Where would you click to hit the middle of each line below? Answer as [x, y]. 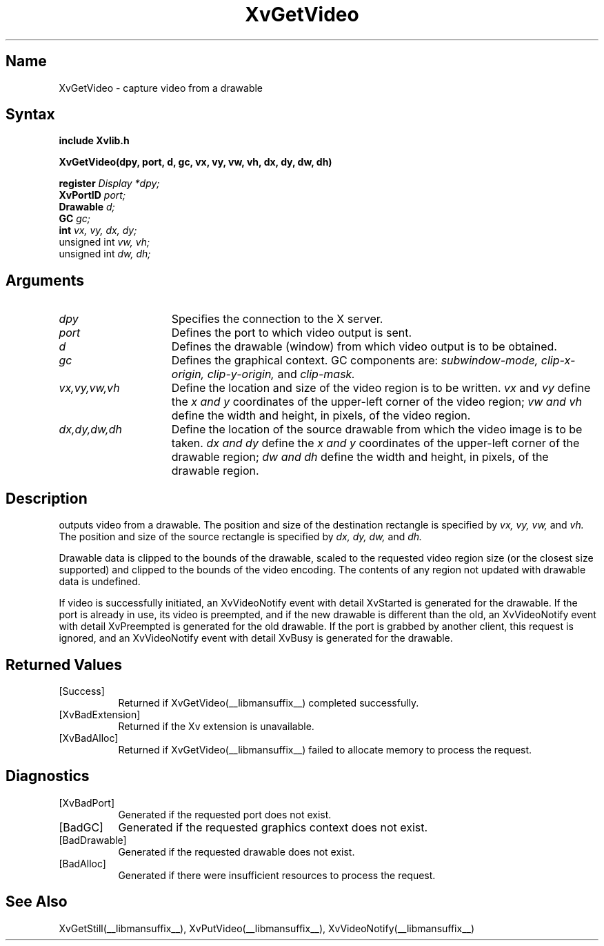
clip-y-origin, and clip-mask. [281, 374]
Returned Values [64, 664]
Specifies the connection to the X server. [277, 319]
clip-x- [558, 361]
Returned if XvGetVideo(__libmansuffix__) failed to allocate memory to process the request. [325, 749]
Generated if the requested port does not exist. [225, 814]
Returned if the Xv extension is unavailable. [216, 726]
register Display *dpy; [109, 184]
